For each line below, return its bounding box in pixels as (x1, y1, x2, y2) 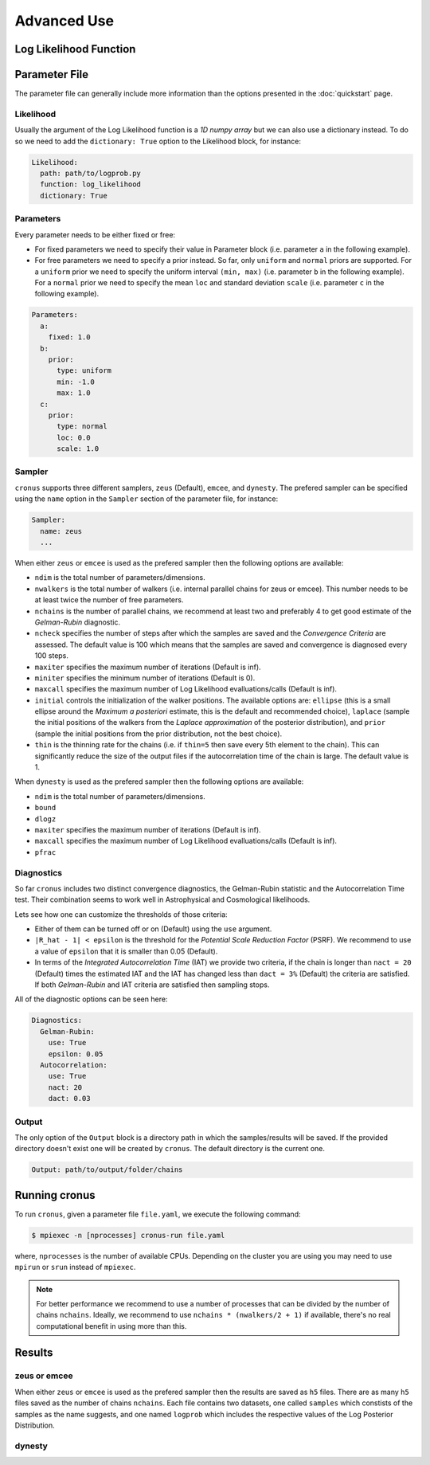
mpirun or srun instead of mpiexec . (14, 1263, 136, 1272)
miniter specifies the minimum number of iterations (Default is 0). (34, 673, 256, 683)
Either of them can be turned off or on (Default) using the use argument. (34, 924, 272, 934)
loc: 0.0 (57, 433, 91, 442)
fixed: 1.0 (48, 333, 91, 342)
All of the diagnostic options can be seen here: (14, 994, 168, 1004)
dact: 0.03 (48, 1094, 91, 1103)
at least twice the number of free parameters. (34, 595, 184, 605)
